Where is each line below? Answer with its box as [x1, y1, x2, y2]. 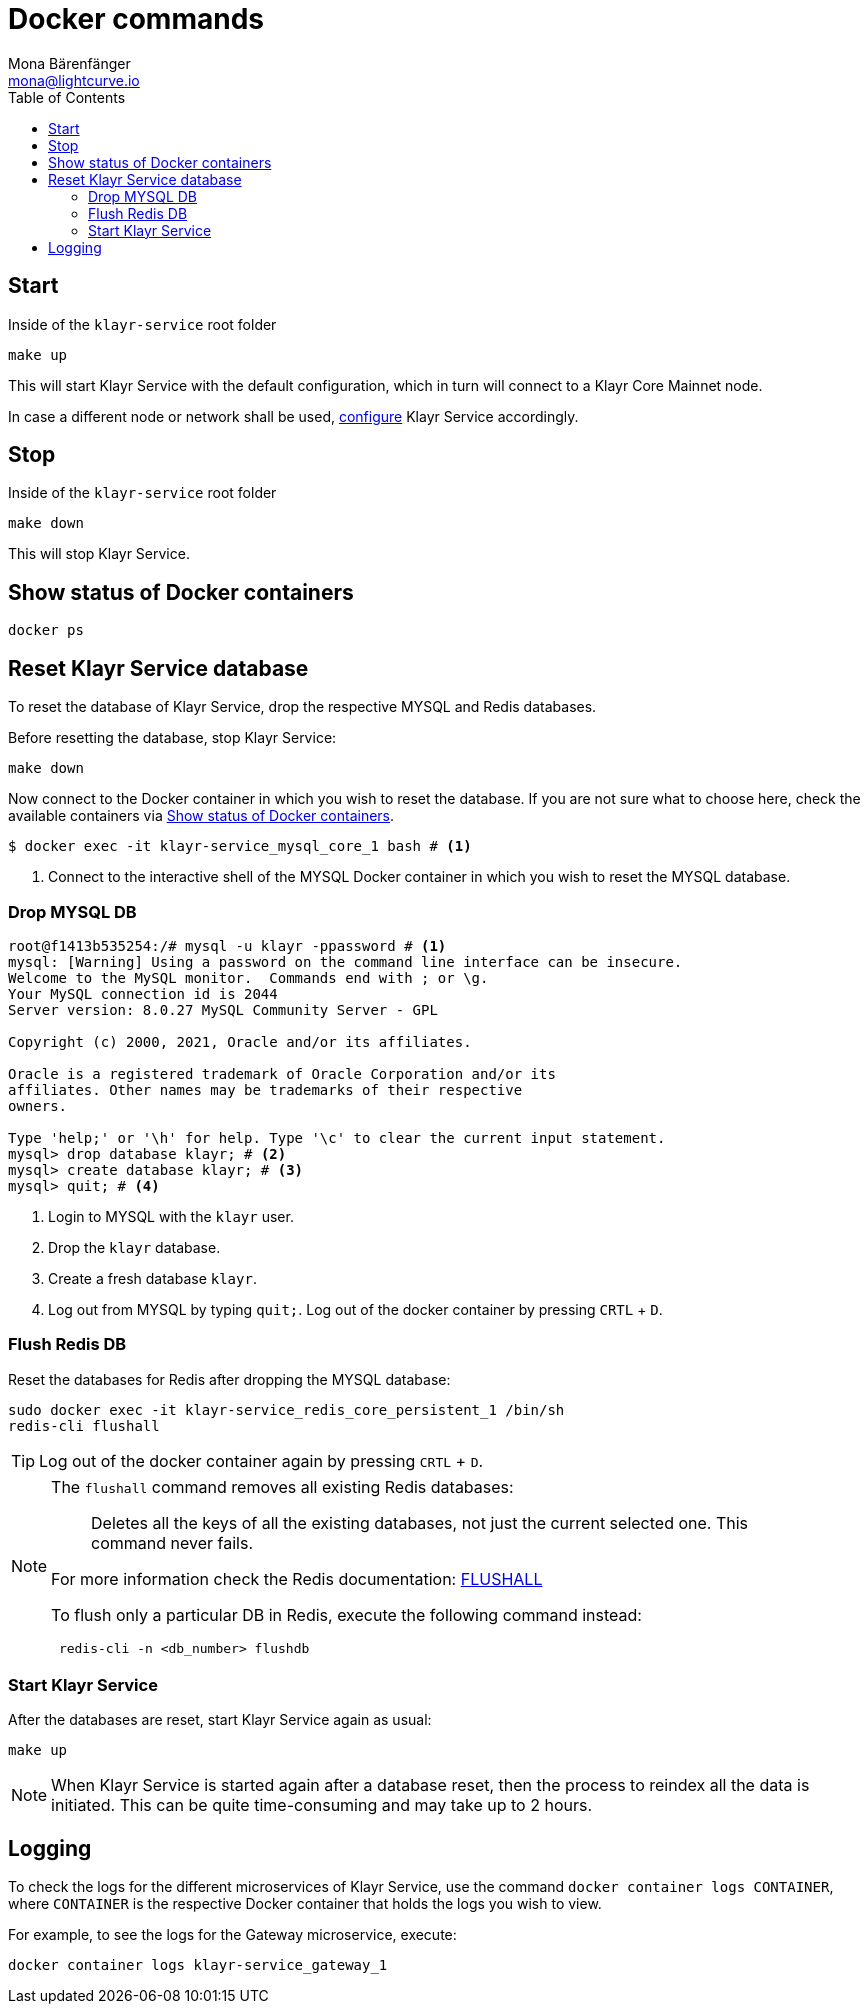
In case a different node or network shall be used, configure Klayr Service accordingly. [8, 407, 579, 425]
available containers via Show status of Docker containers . [8, 807, 395, 825]
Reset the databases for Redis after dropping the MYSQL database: [8, 1370, 451, 1388]
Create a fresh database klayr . [48, 1269, 257, 1287]
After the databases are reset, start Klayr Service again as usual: [8, 1711, 432, 1729]
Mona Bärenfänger [8, 54, 131, 72]
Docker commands [8, 2, 264, 36]
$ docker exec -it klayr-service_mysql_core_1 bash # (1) [8, 838, 472, 855]
